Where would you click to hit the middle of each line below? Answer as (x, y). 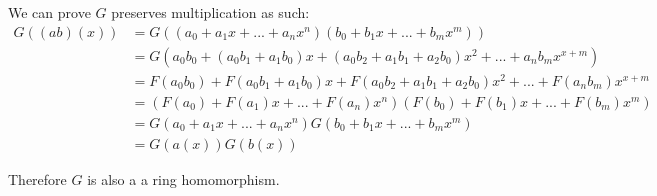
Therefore (37, 178)
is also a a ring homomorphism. (183, 178)
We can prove (49, 12)
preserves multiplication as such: (210, 12)
